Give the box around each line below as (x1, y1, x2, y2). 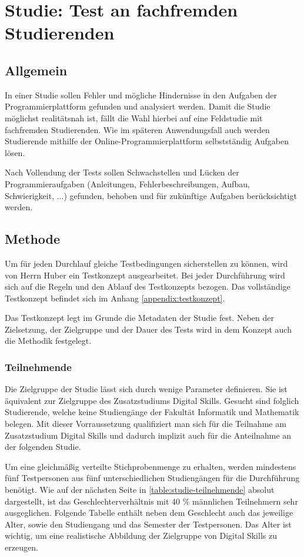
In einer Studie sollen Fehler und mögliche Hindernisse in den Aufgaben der (5, 88, 278, 101)
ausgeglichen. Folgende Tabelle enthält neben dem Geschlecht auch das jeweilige (5, 506, 293, 519)
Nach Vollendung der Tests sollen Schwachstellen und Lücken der (5, 166, 239, 178)
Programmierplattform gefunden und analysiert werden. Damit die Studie (5, 100, 270, 112)
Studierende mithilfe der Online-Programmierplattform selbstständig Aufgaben (5, 135, 289, 147)
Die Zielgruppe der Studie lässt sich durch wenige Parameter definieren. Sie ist (5, 383, 288, 395)
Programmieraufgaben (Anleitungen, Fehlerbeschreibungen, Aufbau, (5, 177, 250, 190)
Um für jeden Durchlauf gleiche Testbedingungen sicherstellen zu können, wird (5, 257, 288, 269)
